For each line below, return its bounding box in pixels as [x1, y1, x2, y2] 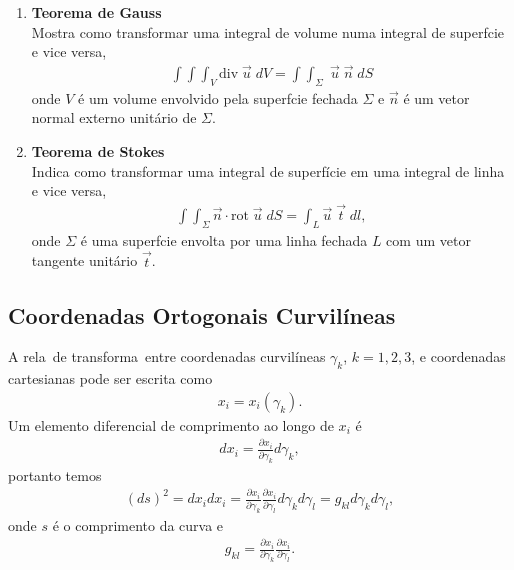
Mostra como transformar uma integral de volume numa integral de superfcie [31, 21, 505, 42]
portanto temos [8, 464, 102, 485]
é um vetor [403, 87, 470, 108]
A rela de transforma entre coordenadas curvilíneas [8, 346, 326, 367]
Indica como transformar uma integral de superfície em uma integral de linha [31, 160, 505, 181]
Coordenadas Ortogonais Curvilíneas [8, 299, 396, 330]
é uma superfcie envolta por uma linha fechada [80, 229, 368, 250]
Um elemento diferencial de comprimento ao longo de [8, 414, 334, 435]
